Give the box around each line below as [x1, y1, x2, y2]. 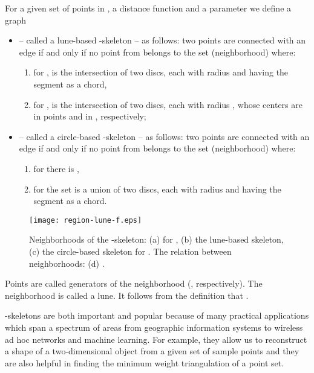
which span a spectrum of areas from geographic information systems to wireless [5, 320, 303, 333]
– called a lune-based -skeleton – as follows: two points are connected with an [19, 34, 306, 46]
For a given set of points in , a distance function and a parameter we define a [5, 2, 292, 14]
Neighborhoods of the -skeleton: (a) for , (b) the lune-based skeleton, [29, 233, 284, 246]
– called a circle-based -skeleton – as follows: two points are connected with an [19, 130, 310, 142]
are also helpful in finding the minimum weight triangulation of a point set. [5, 356, 284, 369]
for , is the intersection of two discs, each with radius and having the [33, 66, 289, 78]
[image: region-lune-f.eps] [29, 215, 142, 225]
